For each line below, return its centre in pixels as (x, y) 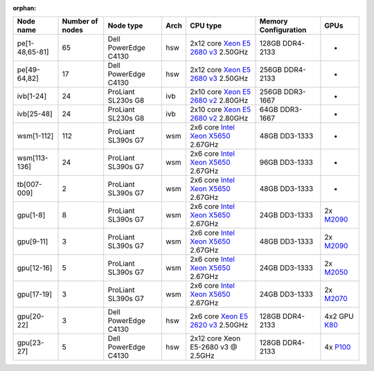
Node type (125, 26)
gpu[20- (30, 316)
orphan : (25, 8)
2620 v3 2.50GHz (219, 325)
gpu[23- (30, 343)
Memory (274, 21)
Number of (80, 21)
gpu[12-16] (35, 268)
